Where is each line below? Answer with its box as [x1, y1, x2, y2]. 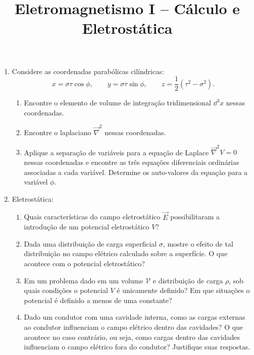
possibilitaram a [170, 211, 220, 222]
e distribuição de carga [153, 275, 223, 285]
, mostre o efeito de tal [163, 238, 233, 249]
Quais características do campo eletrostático [24, 211, 161, 222]
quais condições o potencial [24, 285, 108, 295]
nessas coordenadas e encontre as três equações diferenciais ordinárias [24, 157, 239, 167]
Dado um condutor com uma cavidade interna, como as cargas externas [24, 312, 245, 322]
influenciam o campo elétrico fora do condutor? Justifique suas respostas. [24, 341, 250, 352]
